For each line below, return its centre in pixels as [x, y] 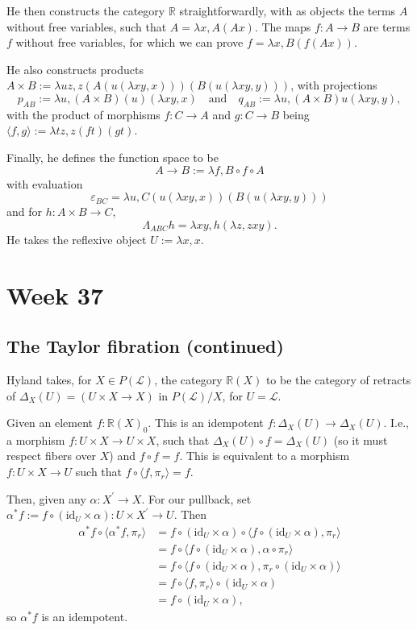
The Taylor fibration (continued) [145, 346]
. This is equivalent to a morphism [265, 456]
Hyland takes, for [49, 379]
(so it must [361, 439]
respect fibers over [52, 456]
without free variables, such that [87, 26]
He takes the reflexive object [77, 239]
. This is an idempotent [206, 423]
